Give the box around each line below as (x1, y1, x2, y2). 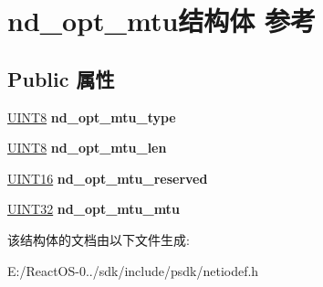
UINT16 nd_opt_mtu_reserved (7, 168, 208, 187)
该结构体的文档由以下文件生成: (7, 229, 190, 249)
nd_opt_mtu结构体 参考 (7, 2, 317, 39)
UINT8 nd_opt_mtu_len (7, 138, 167, 157)
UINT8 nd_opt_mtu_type (7, 107, 176, 126)
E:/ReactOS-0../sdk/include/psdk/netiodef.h (7, 260, 259, 280)
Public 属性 (7, 64, 115, 92)
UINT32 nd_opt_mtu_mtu (7, 199, 180, 218)
